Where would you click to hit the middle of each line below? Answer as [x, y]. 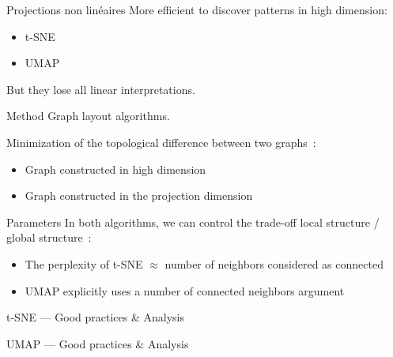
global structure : [49, 237]
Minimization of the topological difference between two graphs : [161, 142]
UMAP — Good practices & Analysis [98, 343]
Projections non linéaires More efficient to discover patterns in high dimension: [197, 9]
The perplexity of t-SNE [84, 263]
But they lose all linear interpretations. [101, 89]
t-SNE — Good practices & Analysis [95, 317]
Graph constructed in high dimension [115, 169]
